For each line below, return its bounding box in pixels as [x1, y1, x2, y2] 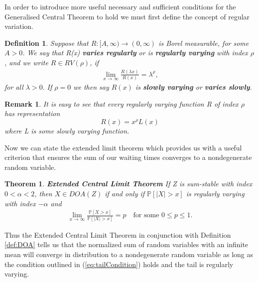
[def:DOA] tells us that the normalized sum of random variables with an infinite [4, 239, 249, 250]
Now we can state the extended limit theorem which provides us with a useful [4, 142, 242, 152]
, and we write [4, 57, 48, 67]
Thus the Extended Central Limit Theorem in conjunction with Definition [4, 229, 231, 240]
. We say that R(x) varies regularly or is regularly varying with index [22, 47, 248, 58]
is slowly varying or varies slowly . [135, 82, 252, 92]
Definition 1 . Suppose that [4, 37, 89, 48]
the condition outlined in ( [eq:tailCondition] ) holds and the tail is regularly [4, 259, 234, 269]
